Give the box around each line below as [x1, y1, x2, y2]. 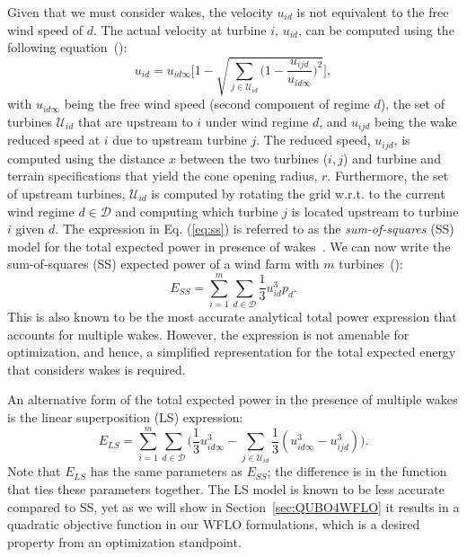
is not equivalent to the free [296, 3, 449, 21]
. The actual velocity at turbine [93, 20, 267, 39]
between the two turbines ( [180, 148, 329, 167]
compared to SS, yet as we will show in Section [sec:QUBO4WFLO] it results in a [7, 497, 460, 516]
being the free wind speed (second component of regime [64, 94, 370, 113]
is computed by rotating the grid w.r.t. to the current [151, 184, 445, 203]
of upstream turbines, [7, 184, 126, 203]
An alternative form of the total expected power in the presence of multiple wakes [7, 390, 458, 409]
